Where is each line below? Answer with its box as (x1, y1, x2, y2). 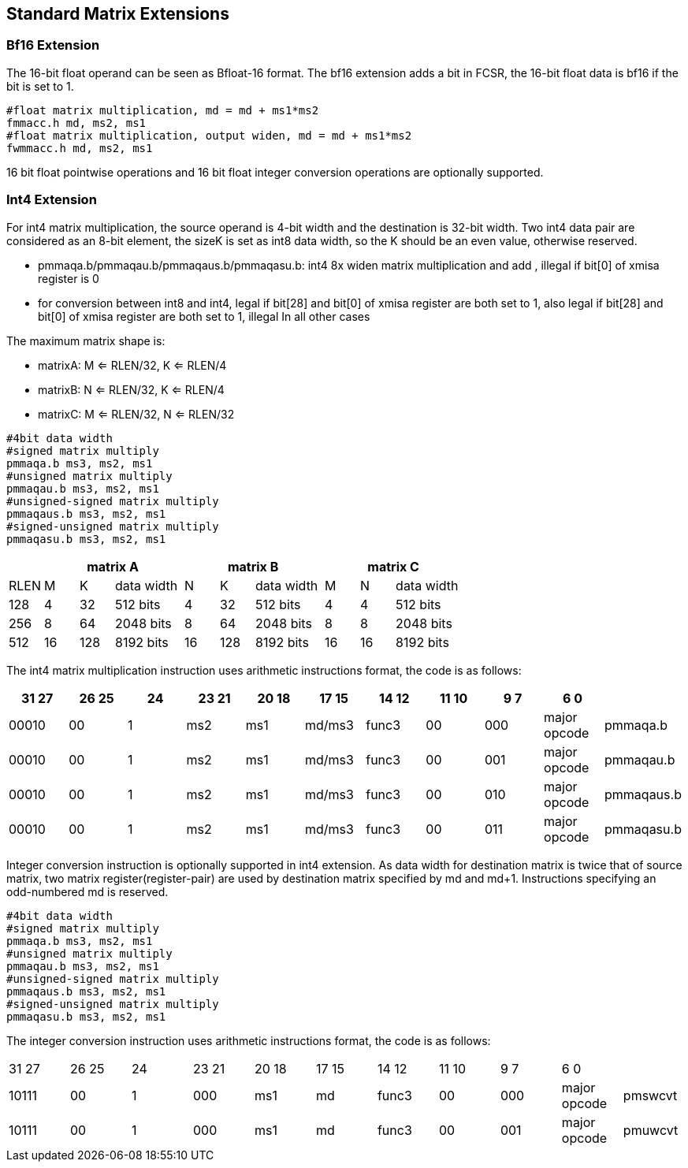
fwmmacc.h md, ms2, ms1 (6, 141, 153, 154)
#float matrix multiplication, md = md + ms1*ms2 (6, 103, 319, 117)
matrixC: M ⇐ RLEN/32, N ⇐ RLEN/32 (38, 407, 235, 421)
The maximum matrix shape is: (6, 333, 165, 348)
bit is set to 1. (6, 79, 74, 93)
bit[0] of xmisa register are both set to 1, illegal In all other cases (38, 309, 370, 323)
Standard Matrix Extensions (6, 4, 229, 24)
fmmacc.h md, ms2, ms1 (6, 116, 147, 129)
